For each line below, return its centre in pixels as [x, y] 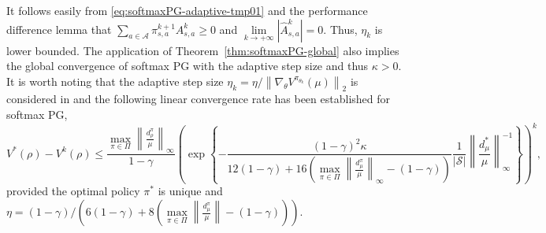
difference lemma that [59, 29]
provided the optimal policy [73, 191]
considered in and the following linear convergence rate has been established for [199, 99]
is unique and [190, 191]
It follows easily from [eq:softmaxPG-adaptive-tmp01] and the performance [187, 10]
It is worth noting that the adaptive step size [115, 81]
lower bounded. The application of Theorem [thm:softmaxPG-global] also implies [203, 50]
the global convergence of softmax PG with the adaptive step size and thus [188, 66]
